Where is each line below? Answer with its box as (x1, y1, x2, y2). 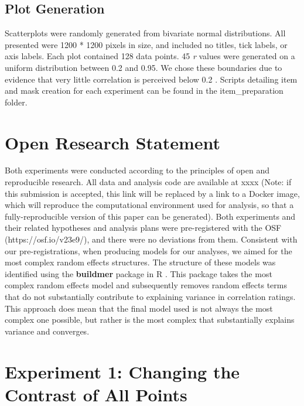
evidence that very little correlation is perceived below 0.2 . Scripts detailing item (5, 73, 298, 85)
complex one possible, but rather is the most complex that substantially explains (5, 313, 295, 326)
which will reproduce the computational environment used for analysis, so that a (5, 199, 294, 211)
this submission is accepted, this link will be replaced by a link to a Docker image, (5, 187, 300, 199)
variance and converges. (5, 325, 90, 337)
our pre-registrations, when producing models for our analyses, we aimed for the (5, 244, 292, 257)
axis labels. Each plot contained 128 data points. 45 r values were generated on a (5, 50, 295, 62)
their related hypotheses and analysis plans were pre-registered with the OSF (5, 221, 282, 234)
